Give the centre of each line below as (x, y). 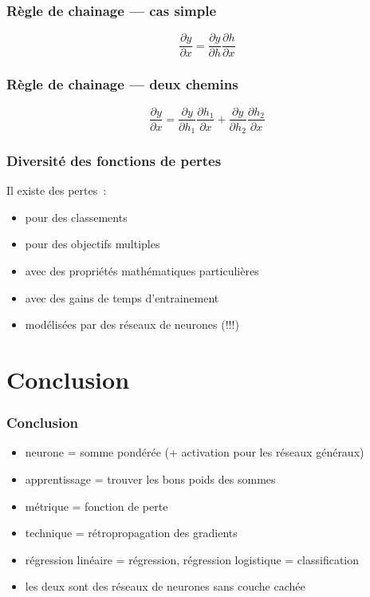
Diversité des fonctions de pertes (114, 160)
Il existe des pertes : (57, 190)
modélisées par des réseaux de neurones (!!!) (132, 324)
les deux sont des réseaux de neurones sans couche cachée (165, 586)
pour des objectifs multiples (92, 244)
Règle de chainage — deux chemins (122, 84)
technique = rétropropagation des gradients (131, 533)
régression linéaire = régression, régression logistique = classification (192, 559)
